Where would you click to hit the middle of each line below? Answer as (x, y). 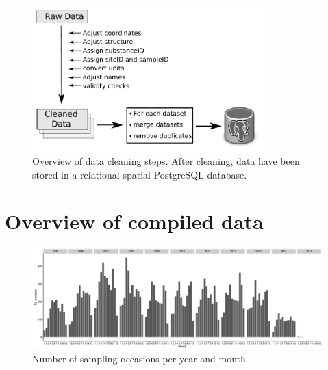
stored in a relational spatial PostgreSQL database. (140, 174)
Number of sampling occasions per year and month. (140, 359)
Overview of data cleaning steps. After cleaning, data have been (166, 161)
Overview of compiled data (134, 221)
